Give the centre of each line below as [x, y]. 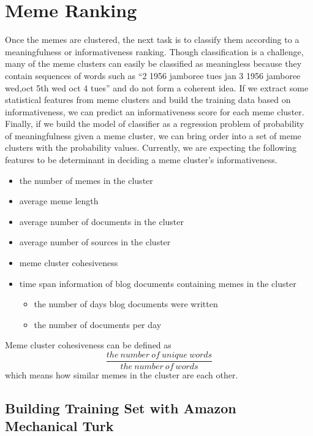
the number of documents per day [98, 324]
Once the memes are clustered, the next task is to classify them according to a [152, 40]
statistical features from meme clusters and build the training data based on [148, 100]
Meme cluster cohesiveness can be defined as [88, 345]
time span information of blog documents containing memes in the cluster [158, 283]
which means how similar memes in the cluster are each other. [122, 375]
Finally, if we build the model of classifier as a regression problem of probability [155, 124]
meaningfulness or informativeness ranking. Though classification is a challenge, [154, 51]
